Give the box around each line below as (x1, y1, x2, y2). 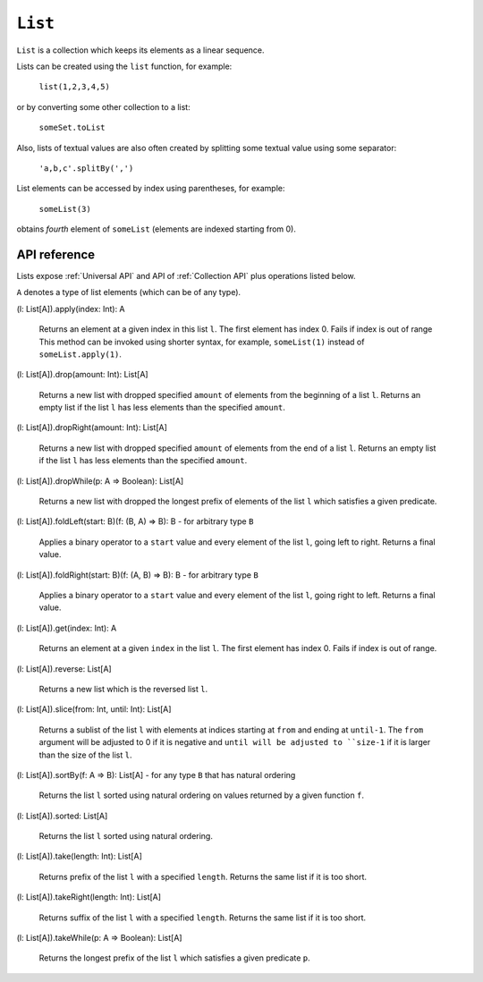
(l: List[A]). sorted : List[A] (16, 810, 108, 821)
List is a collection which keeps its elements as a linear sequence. (16, 45, 265, 55)
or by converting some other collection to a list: (16, 101, 191, 112)
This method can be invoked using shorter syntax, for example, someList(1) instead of (38, 336, 365, 347)
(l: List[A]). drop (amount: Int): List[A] (16, 369, 148, 380)
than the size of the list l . (38, 749, 132, 760)
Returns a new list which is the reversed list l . (38, 683, 208, 694)
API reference (16, 247, 96, 262)
